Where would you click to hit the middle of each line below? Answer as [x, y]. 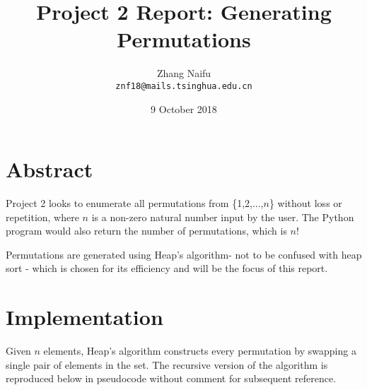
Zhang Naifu [184, 73]
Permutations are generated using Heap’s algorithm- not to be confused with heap [184, 254]
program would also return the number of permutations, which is [146, 231]
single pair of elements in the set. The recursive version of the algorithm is [167, 364]
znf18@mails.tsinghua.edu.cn [184, 86]
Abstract [49, 169]
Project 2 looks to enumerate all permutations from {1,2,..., [135, 203]
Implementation [85, 317]
